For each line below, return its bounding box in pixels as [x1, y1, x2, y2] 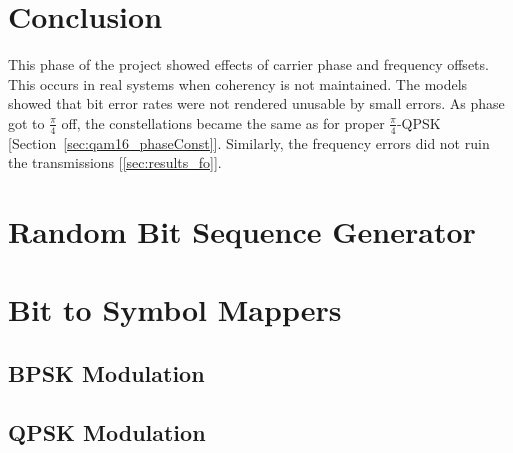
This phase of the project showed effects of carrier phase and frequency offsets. [8, 54, 489, 75]
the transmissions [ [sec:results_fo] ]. [8, 152, 222, 173]
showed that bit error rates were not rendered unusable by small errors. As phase [8, 93, 505, 114]
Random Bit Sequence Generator [8, 211, 476, 252]
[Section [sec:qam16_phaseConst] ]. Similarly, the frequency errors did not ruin [8, 132, 490, 153]
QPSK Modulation [8, 416, 206, 447]
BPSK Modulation [8, 358, 205, 389]
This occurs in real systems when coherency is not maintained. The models [8, 73, 468, 94]
